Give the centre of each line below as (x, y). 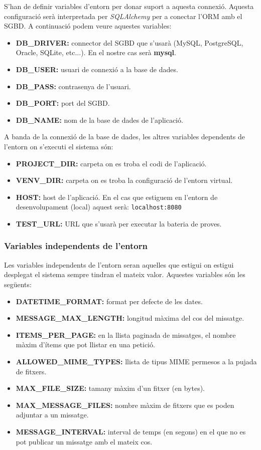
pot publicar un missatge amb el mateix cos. (84, 441)
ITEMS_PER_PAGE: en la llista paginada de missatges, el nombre (126, 334)
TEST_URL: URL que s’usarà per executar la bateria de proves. (119, 223)
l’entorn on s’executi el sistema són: (59, 146)
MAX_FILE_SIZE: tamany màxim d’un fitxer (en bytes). (110, 388)
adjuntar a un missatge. (52, 415)
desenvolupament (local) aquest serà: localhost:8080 (99, 207)
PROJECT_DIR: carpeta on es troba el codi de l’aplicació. (111, 163)
